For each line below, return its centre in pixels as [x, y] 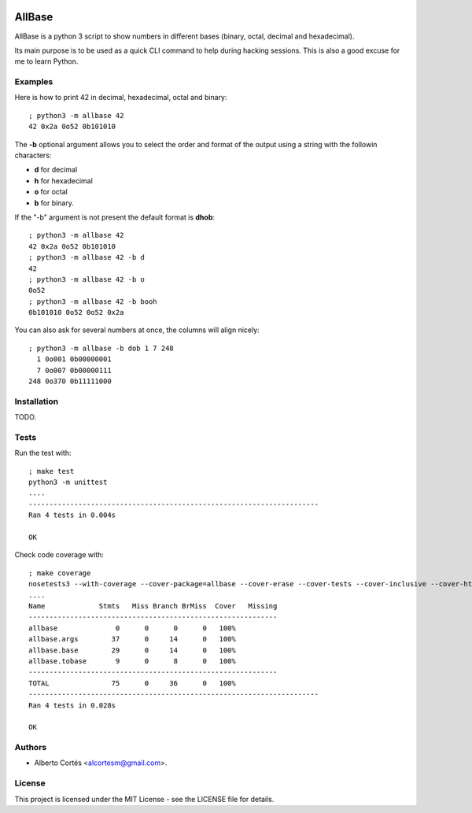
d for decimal [56, 170]
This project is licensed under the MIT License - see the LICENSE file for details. [144, 799]
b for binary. [54, 203]
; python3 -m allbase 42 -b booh [93, 301]
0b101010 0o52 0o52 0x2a [76, 312]
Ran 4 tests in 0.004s [72, 515]
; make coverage [60, 573]
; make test [52, 471]
